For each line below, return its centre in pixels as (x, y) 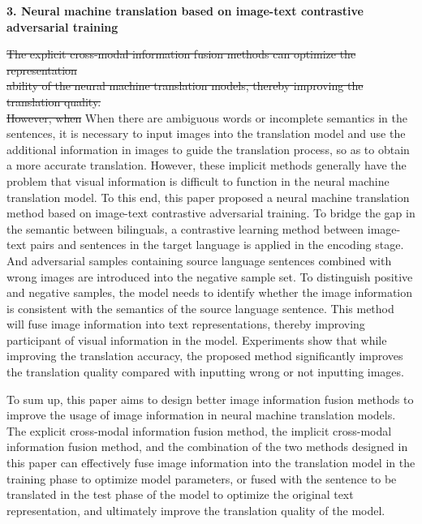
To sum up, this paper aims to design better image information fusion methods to (210, 399)
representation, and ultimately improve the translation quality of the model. (196, 510)
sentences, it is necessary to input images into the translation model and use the (206, 133)
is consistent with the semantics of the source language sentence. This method (200, 308)
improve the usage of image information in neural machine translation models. (201, 415)
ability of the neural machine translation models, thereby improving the (185, 86)
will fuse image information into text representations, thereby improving (186, 324)
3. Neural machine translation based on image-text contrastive (185, 11)
